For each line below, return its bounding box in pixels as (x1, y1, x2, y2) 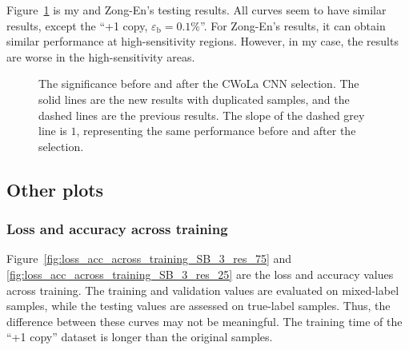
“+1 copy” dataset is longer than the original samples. (6, 328, 273, 345)
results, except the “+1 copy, (6, 17, 148, 34)
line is (38, 122, 67, 139)
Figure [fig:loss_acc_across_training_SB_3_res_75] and (6, 250, 292, 267)
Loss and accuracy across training (6, 219, 228, 239)
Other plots (6, 177, 104, 201)
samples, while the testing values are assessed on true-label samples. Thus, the (6, 297, 391, 314)
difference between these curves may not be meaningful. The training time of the (6, 312, 403, 329)
